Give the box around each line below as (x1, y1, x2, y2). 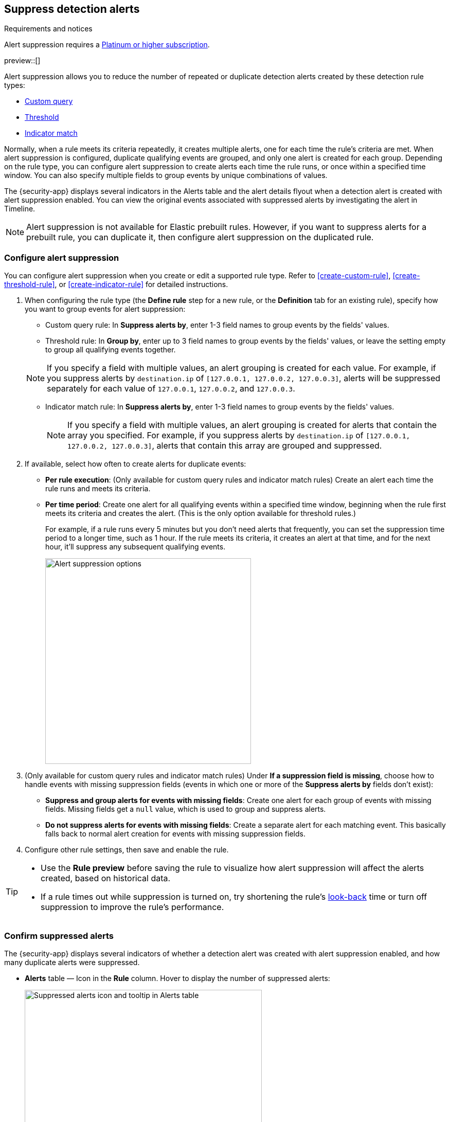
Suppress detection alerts (4, 3, 140, 15)
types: (4, 81, 25, 90)
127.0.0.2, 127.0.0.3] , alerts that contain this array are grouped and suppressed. (67, 440, 382, 451)
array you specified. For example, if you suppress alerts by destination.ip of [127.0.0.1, (67, 430, 410, 441)
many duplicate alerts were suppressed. (4, 957, 140, 967)
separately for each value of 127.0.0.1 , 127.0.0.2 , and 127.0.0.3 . (47, 383, 295, 394)
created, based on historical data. (41, 873, 171, 884)
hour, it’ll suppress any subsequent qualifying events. (45, 542, 226, 551)
